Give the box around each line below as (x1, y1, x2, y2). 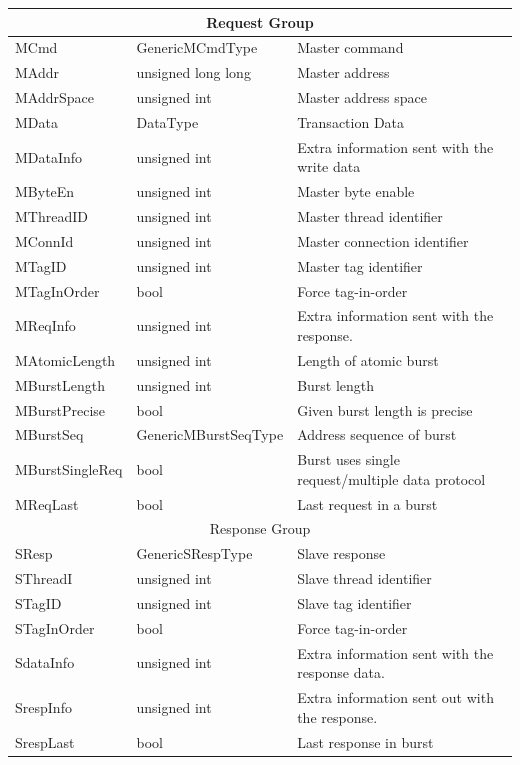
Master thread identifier (297, 206, 443, 226)
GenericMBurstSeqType (136, 424, 284, 445)
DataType (136, 111, 199, 132)
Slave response (297, 543, 386, 564)
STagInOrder (15, 617, 95, 638)
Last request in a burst (297, 493, 438, 514)
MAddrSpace (15, 87, 95, 108)
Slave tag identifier (297, 593, 412, 613)
